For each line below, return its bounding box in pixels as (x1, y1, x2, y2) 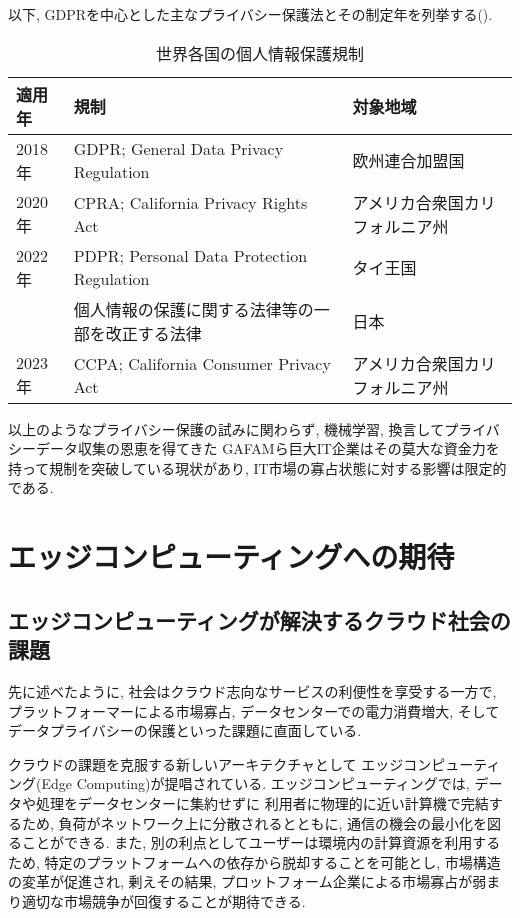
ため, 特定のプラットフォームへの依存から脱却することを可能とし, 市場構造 (8, 851, 501, 872)
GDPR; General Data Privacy (73, 137, 284, 161)
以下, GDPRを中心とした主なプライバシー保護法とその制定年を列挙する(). (8, 4, 493, 24)
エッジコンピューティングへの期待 (8, 536, 455, 577)
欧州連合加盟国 (352, 149, 465, 173)
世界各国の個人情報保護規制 (155, 41, 364, 65)
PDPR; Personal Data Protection (73, 244, 308, 268)
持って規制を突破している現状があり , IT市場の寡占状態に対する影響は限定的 (8, 457, 507, 478)
